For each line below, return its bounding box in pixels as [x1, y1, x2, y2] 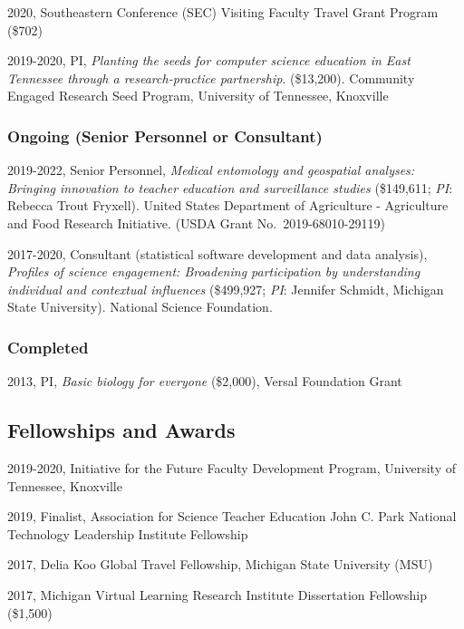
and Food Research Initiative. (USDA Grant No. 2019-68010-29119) [7, 213, 385, 232]
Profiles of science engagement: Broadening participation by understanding [7, 262, 420, 281]
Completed [7, 335, 89, 358]
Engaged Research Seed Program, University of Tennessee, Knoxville [7, 86, 389, 105]
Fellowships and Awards [7, 416, 236, 444]
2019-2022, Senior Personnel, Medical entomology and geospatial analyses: [7, 160, 415, 179]
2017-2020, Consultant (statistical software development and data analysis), [7, 244, 428, 263]
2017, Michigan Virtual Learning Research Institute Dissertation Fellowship [7, 585, 427, 604]
